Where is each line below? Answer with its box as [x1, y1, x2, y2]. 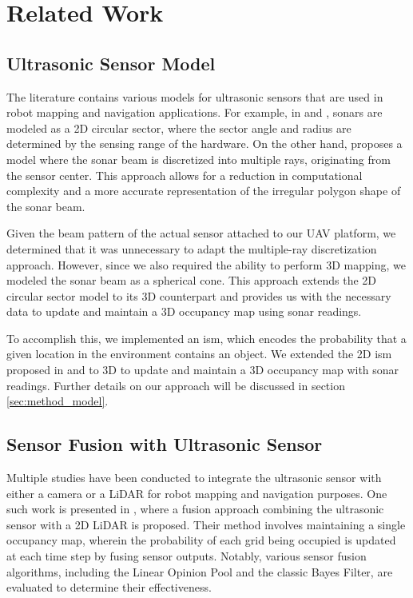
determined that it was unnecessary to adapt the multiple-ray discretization [6, 240, 377, 257]
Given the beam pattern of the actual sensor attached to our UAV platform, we [6, 225, 396, 241]
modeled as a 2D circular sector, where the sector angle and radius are [6, 119, 351, 136]
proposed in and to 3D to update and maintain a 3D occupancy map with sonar [6, 361, 399, 378]
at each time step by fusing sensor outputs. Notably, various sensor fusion [6, 548, 367, 564]
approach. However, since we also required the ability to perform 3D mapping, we [6, 256, 406, 273]
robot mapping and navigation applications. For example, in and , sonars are [6, 104, 383, 121]
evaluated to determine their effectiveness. [6, 579, 212, 596]
